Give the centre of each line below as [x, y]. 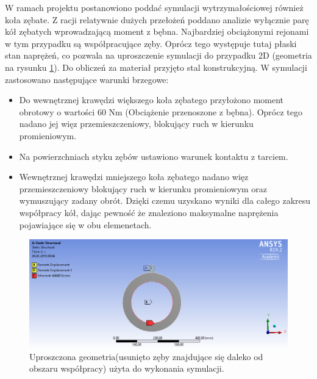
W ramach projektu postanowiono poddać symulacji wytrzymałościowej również [154, 7]
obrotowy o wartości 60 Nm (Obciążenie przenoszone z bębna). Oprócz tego [161, 111]
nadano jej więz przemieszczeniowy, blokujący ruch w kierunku [136, 124]
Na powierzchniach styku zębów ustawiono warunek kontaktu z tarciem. [154, 156]
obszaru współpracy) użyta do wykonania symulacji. [127, 368]
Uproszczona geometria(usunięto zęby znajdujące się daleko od [146, 356]
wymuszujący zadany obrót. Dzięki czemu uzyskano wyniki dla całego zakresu [165, 200]
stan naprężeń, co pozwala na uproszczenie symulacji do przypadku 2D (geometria [158, 55]
